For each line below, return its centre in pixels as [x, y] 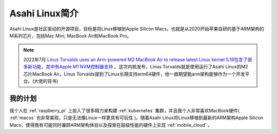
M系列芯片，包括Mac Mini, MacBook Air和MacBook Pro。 [71, 35]
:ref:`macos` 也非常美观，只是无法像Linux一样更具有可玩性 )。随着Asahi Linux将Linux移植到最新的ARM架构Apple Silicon [136, 118]
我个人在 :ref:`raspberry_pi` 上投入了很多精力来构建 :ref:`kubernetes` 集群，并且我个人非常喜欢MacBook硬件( [124, 110]
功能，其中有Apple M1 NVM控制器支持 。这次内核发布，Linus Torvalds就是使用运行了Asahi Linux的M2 [140, 67]
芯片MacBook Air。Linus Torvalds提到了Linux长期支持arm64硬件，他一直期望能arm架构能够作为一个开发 [134, 74]
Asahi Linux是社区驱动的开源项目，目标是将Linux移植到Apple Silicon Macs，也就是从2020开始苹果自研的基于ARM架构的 [137, 29]
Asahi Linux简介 [44, 13]
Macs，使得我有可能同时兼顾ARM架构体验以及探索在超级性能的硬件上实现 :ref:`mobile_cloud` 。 [111, 125]
